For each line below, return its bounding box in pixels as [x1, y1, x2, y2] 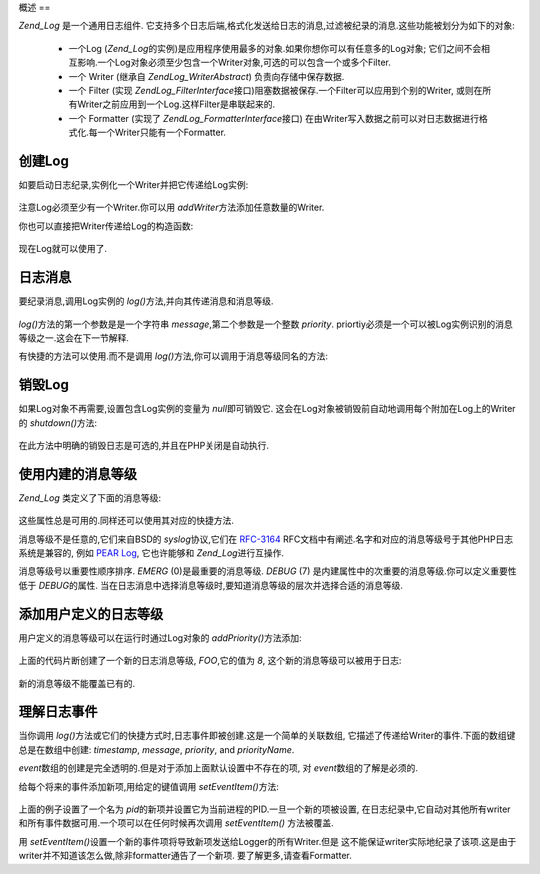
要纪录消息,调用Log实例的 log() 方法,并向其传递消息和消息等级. [18, 295, 274, 307]
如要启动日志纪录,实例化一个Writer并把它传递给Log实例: [18, 179, 249, 191]
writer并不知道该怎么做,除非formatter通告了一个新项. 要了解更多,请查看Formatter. [18, 850, 352, 862]
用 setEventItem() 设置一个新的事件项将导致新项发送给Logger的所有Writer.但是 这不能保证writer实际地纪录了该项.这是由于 [18, 835, 517, 847]
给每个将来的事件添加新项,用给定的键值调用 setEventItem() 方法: [18, 780, 279, 792]
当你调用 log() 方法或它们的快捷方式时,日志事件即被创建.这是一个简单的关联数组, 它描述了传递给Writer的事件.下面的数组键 [18, 730, 516, 742]
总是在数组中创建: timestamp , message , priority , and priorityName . [18, 743, 295, 755]
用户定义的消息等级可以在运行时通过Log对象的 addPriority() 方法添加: [18, 631, 302, 644]
